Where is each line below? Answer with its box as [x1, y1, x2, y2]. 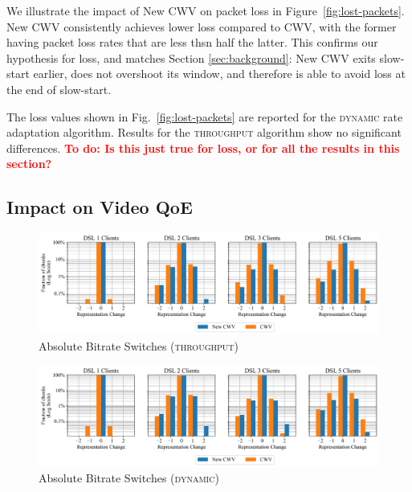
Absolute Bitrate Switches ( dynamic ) [39, 469, 219, 486]
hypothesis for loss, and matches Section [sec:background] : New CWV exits [6, 49, 376, 66]
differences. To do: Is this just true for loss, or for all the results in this [6, 139, 400, 156]
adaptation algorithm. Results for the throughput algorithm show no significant [6, 124, 402, 141]
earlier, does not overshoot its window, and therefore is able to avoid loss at [33, 65, 406, 82]
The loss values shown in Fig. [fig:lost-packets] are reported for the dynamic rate [6, 108, 403, 125]
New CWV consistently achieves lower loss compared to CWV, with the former [6, 18, 397, 35]
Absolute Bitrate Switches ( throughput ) [39, 338, 239, 355]
